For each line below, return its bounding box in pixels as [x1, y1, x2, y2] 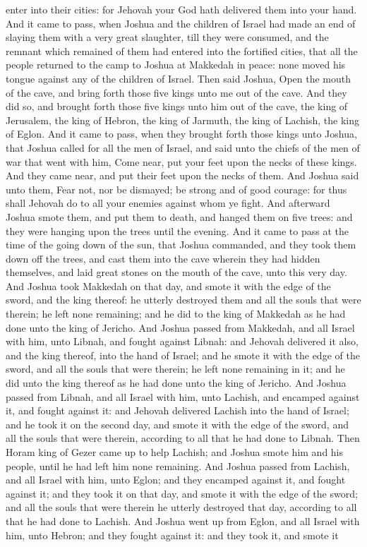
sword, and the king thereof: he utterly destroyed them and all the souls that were [6, 292, 361, 307]
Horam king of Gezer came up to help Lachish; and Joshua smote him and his [6, 445, 344, 459]
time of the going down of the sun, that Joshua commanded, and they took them [6, 237, 356, 252]
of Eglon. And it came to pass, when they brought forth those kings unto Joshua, [6, 126, 357, 141]
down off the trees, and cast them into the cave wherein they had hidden [6, 251, 320, 265]
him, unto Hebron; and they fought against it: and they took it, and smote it [6, 527, 339, 542]
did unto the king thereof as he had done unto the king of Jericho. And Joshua [6, 375, 347, 390]
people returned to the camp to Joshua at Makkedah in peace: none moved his [6, 57, 346, 72]
